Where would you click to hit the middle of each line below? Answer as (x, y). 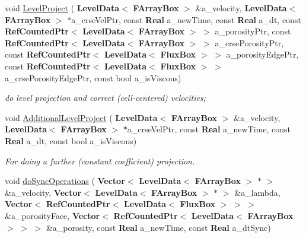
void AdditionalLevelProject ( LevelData (81, 117)
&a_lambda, (257, 192)
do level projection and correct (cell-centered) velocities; (105, 98)
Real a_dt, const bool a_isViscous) (71, 140)
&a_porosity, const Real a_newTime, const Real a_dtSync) (158, 227)
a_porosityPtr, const (253, 31)
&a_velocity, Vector (43, 192)
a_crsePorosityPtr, (249, 42)
